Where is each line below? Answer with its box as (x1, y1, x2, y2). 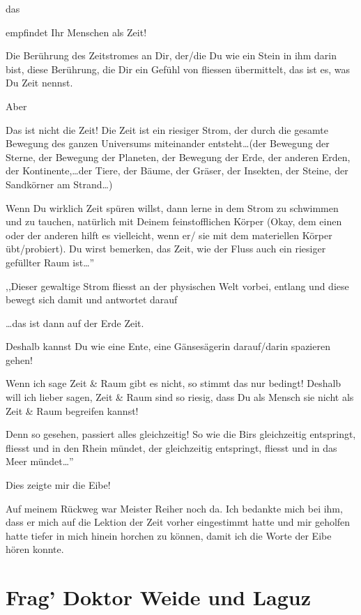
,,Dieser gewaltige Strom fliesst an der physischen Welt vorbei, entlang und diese (6, 278, 349, 293)
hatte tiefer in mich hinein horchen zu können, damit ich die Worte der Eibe (6, 528, 332, 542)
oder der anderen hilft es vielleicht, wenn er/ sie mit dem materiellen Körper (6, 227, 332, 242)
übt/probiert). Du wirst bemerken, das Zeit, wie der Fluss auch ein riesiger (6, 241, 326, 256)
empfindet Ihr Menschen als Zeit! (6, 24, 147, 39)
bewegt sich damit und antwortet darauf (6, 292, 178, 307)
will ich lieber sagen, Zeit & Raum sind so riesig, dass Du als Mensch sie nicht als (6, 390, 354, 404)
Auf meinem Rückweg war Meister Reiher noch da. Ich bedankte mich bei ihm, (6, 501, 343, 515)
